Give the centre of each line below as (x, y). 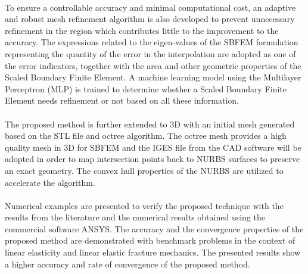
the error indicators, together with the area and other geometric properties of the (153, 65)
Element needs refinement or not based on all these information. (122, 100)
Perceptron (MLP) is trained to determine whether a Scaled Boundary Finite (146, 88)
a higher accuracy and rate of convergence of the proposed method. (127, 264)
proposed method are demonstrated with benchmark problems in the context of (150, 240)
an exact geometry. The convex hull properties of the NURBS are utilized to (144, 170)
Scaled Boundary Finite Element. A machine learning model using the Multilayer (153, 77)
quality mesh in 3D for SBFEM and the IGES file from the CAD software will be (153, 147)
